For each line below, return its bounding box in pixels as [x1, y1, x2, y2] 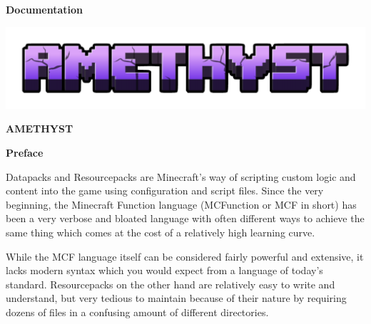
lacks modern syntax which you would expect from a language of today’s [6, 263, 323, 278]
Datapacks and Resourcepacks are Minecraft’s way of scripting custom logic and [6, 169, 356, 184]
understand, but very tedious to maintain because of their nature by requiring [6, 291, 347, 305]
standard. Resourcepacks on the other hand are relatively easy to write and [6, 276, 335, 291]
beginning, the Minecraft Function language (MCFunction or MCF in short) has [6, 197, 357, 211]
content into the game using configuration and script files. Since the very [6, 183, 324, 198]
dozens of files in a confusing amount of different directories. [6, 304, 269, 319]
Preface [6, 145, 44, 160]
